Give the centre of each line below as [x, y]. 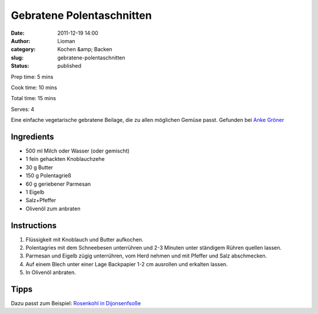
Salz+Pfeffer [41, 200]
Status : [20, 66]
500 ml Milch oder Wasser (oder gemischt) [77, 151]
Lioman [67, 41]
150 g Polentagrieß [49, 176]
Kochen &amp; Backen [85, 49]
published [69, 66]
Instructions [34, 225]
